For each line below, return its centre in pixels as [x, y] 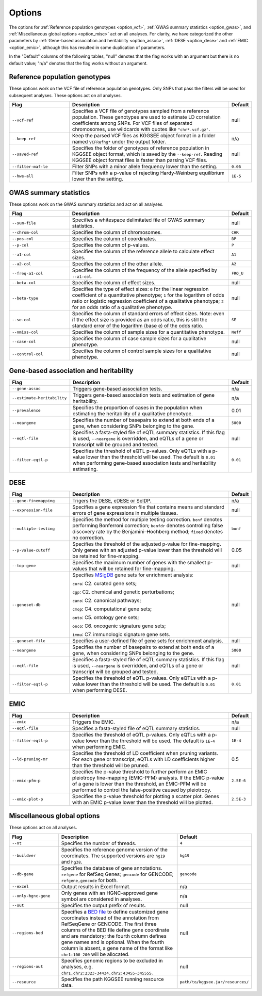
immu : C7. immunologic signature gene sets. [121, 635]
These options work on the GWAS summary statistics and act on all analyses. [86, 204]
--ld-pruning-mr [30, 759]
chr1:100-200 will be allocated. [95, 954]
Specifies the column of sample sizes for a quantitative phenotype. [148, 332]
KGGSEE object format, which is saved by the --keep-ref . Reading [147, 154]
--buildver [24, 856]
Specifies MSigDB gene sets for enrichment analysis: [133, 575]
